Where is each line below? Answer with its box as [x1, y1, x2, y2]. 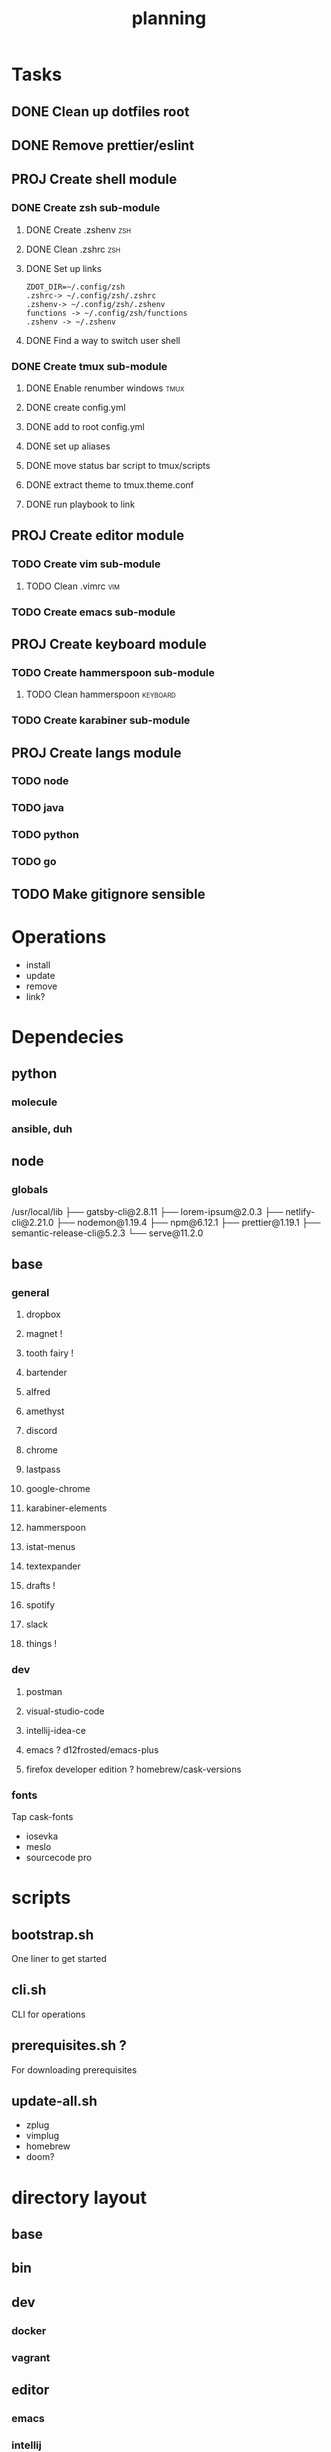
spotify [25, 1599, 56, 1611]
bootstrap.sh [11, 1926, 94, 1943]
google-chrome [25, 1483, 91, 1495]
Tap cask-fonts [11, 1810, 74, 1822]
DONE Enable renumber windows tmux [25, 382, 185, 394]
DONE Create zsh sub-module [11, 201, 161, 215]
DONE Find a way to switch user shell [25, 334, 181, 346]
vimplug [25, 2130, 60, 2142]
